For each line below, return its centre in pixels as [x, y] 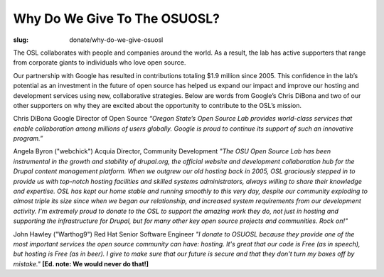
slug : [21, 40]
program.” [28, 138]
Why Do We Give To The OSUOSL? [117, 18]
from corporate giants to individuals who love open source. [100, 63]
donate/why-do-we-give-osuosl [116, 40]
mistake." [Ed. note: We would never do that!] [81, 264]
